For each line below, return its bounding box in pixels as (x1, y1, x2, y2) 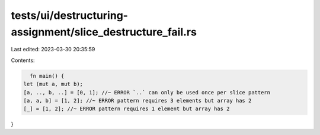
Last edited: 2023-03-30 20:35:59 (11, 46, 95, 53)
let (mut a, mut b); (23, 81, 83, 88)
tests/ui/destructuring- (11, 9, 129, 22)
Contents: (11, 57, 35, 64)
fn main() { (30, 73, 65, 79)
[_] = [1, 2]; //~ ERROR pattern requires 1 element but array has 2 (23, 106, 230, 112)
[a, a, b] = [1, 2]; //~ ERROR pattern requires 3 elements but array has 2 (23, 97, 252, 104)
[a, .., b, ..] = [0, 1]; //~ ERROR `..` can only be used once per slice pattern (23, 89, 271, 96)
